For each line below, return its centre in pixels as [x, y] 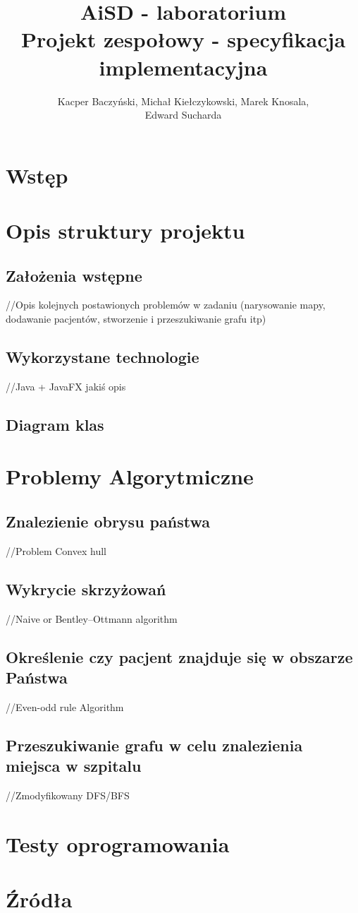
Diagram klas [55, 424]
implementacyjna [183, 67]
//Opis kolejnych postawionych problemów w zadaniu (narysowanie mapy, [166, 305]
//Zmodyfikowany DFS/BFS [68, 795]
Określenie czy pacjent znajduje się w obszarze [179, 656]
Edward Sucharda [183, 115]
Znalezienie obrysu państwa [108, 521]
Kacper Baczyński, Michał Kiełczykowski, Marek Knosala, [183, 101]
